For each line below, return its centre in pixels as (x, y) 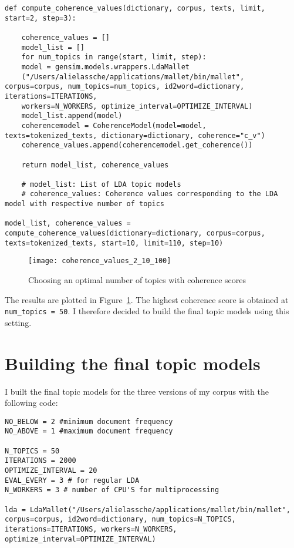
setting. (18, 322)
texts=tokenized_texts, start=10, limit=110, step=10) (114, 243)
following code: (31, 403)
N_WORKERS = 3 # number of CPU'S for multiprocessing (112, 490)
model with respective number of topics (85, 204)
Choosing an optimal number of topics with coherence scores (137, 280)
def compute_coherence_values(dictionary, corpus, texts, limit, (135, 8)
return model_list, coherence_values (95, 165)
